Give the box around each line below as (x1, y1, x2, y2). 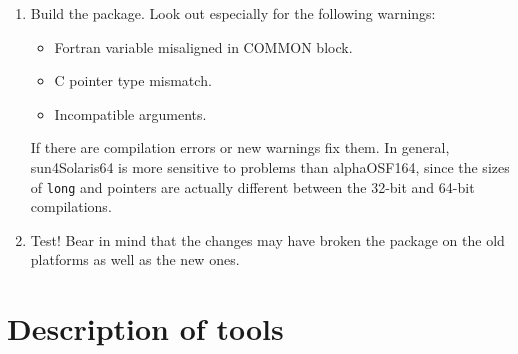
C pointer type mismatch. (54, 70, 212, 91)
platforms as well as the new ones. (30, 249, 240, 270)
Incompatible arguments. (54, 103, 207, 124)
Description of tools (7, 308, 284, 349)
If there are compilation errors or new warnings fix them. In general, (30, 137, 450, 158)
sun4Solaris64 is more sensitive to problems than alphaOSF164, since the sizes (30, 156, 510, 177)
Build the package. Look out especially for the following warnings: (30, 3, 436, 23)
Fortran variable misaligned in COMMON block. (54, 36, 353, 57)
